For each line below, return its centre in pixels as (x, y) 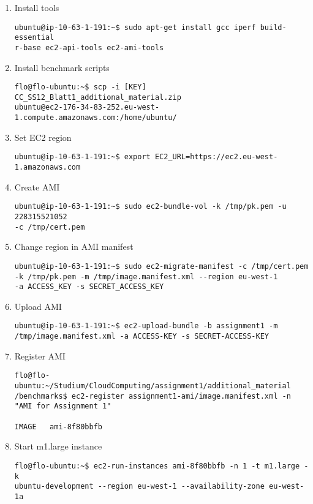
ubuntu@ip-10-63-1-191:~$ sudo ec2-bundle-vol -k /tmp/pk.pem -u (150, 207)
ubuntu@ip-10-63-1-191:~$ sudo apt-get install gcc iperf (135, 27)
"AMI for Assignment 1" (63, 406)
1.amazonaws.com (47, 167)
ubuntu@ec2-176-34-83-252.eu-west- (87, 107)
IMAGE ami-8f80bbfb (58, 427)
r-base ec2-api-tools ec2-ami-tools (89, 47)
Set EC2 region (43, 137)
